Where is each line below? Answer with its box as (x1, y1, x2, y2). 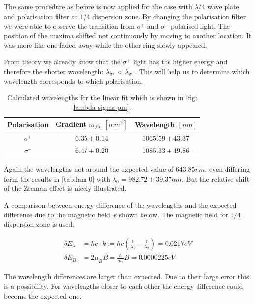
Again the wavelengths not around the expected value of (4, 164, 174, 174)
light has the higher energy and (133, 56, 227, 66)
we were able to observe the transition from (4, 21, 135, 31)
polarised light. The (170, 21, 230, 31)
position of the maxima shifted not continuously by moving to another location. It (4, 30, 252, 40)
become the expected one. (4, 290, 82, 301)
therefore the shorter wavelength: (4, 66, 104, 76)
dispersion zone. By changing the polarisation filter (92, 11, 246, 21)
